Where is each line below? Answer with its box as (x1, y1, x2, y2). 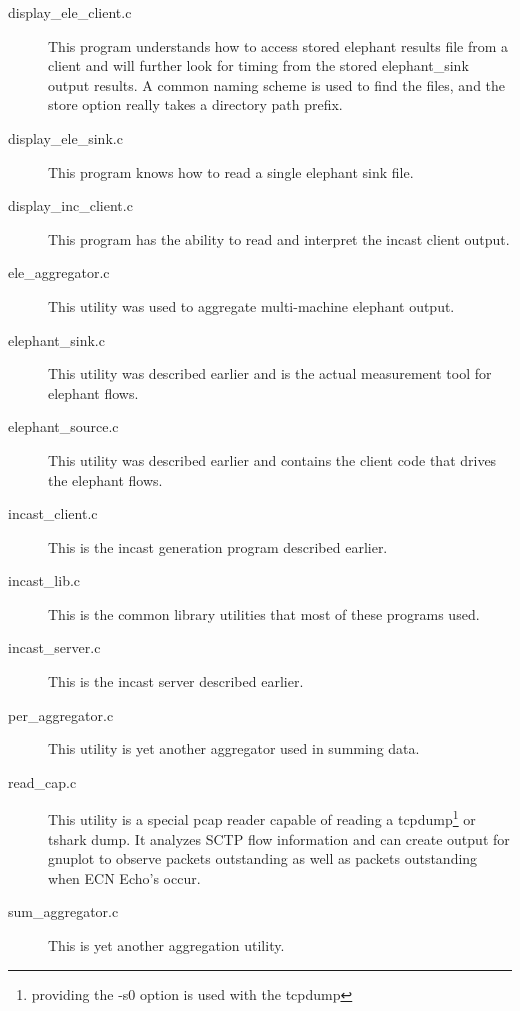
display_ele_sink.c (8, 127, 123, 148)
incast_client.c (8, 503, 98, 524)
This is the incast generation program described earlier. (48, 536, 388, 557)
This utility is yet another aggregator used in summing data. (48, 738, 420, 759)
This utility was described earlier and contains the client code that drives (48, 449, 497, 470)
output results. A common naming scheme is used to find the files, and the (48, 74, 506, 95)
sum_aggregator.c (8, 901, 119, 922)
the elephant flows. (48, 469, 163, 490)
